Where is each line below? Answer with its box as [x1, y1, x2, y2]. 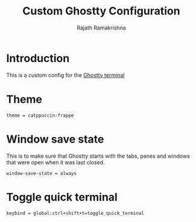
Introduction [6, 51, 70, 65]
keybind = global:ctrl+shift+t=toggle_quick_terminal [6, 210, 145, 216]
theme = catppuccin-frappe [6, 113, 74, 119]
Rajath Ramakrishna [76, 24, 127, 31]
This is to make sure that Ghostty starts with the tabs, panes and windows [6, 152, 190, 159]
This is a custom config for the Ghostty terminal [6, 71, 125, 79]
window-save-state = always [6, 170, 77, 176]
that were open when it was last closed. [6, 158, 105, 166]
